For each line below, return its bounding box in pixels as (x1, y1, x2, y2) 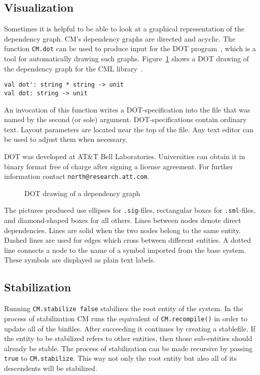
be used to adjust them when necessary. (4, 134, 127, 144)
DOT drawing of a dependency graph (24, 188, 140, 198)
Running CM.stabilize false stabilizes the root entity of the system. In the (4, 303, 243, 314)
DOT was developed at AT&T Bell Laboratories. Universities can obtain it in (4, 151, 245, 161)
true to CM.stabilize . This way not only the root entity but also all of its (4, 353, 237, 363)
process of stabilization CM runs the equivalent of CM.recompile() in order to (4, 313, 247, 323)
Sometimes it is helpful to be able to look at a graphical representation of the (4, 23, 245, 34)
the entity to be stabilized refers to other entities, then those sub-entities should (4, 333, 252, 344)
